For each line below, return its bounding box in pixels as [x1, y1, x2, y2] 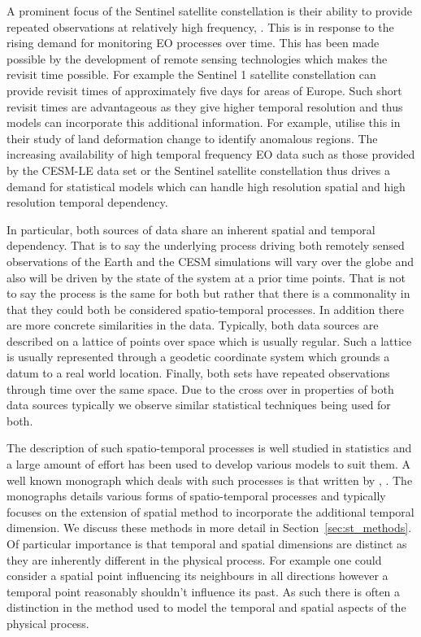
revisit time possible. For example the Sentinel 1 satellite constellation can [7, 66, 376, 83]
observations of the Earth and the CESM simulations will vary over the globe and [7, 252, 414, 269]
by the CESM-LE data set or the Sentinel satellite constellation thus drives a [7, 161, 390, 178]
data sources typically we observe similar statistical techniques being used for [7, 396, 391, 413]
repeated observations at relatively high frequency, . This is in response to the [7, 18, 394, 35]
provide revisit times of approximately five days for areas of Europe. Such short [7, 81, 402, 98]
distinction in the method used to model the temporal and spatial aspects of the [7, 599, 406, 616]
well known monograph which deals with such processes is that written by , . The [7, 471, 413, 488]
